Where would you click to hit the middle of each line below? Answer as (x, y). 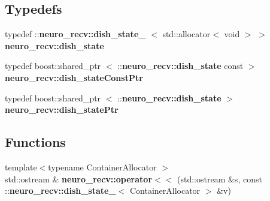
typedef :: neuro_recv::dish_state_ (75, 34)
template (21, 166)
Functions (35, 142)
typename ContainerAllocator (102, 166)
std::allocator (186, 34)
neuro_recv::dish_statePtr (62, 109)
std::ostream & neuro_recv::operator (79, 178)
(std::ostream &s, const (220, 178)
